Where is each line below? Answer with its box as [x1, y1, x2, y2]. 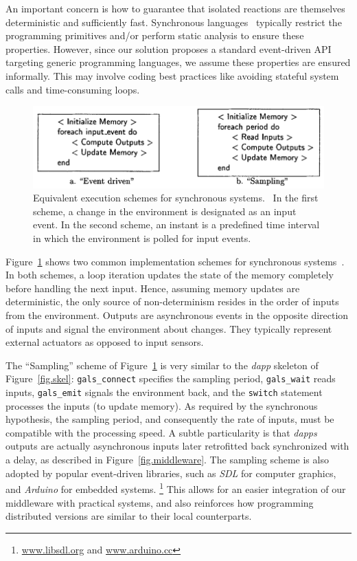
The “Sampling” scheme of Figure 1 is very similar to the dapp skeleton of [5, 357, 319, 372]
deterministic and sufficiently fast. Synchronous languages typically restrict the [5, 14, 342, 29]
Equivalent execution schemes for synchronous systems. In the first [33, 190, 319, 205]
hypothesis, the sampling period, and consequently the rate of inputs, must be [5, 412, 334, 426]
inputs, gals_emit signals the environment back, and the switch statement [5, 385, 323, 399]
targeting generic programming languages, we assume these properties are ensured [5, 55, 351, 69]
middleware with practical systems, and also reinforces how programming [5, 495, 314, 509]
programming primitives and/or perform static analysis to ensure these [5, 28, 304, 43]
